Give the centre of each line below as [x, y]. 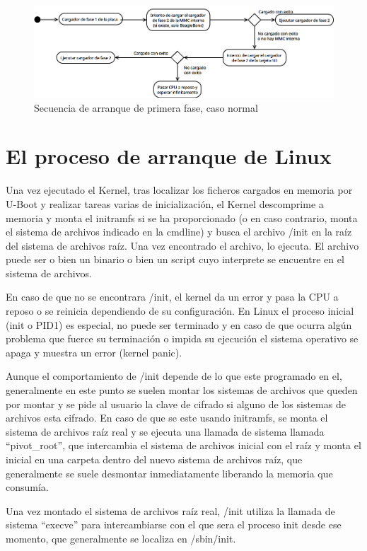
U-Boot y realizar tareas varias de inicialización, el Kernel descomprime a [165, 203]
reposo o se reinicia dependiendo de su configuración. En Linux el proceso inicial [180, 311]
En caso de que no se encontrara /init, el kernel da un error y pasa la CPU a [172, 297]
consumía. [27, 487]
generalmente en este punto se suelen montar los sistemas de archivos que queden [182, 390]
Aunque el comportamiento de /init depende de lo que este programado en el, [174, 376]
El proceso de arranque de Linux [169, 156]
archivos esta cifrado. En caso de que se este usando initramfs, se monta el [167, 418]
